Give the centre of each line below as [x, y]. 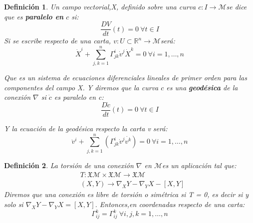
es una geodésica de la [202, 87]
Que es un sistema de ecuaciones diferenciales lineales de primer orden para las [126, 77]
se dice [237, 6]
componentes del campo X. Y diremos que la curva [81, 87]
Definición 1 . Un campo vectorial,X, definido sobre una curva [100, 6]
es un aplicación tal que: [199, 165]
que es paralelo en [34, 16]
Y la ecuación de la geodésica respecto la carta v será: [86, 128]
